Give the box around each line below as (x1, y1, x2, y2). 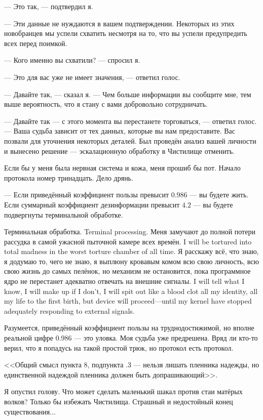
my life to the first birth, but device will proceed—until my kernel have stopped (4, 296, 252, 306)
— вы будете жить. (190, 189, 249, 200)
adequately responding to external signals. (4, 305, 135, 316)
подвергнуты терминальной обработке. (4, 209, 123, 220)
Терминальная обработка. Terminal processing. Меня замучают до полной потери (4, 226, 255, 237)
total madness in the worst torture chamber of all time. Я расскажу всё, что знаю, (4, 246, 259, 257)
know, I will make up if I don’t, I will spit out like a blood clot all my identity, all (4, 285, 258, 296)
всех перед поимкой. (4, 37, 67, 48)
